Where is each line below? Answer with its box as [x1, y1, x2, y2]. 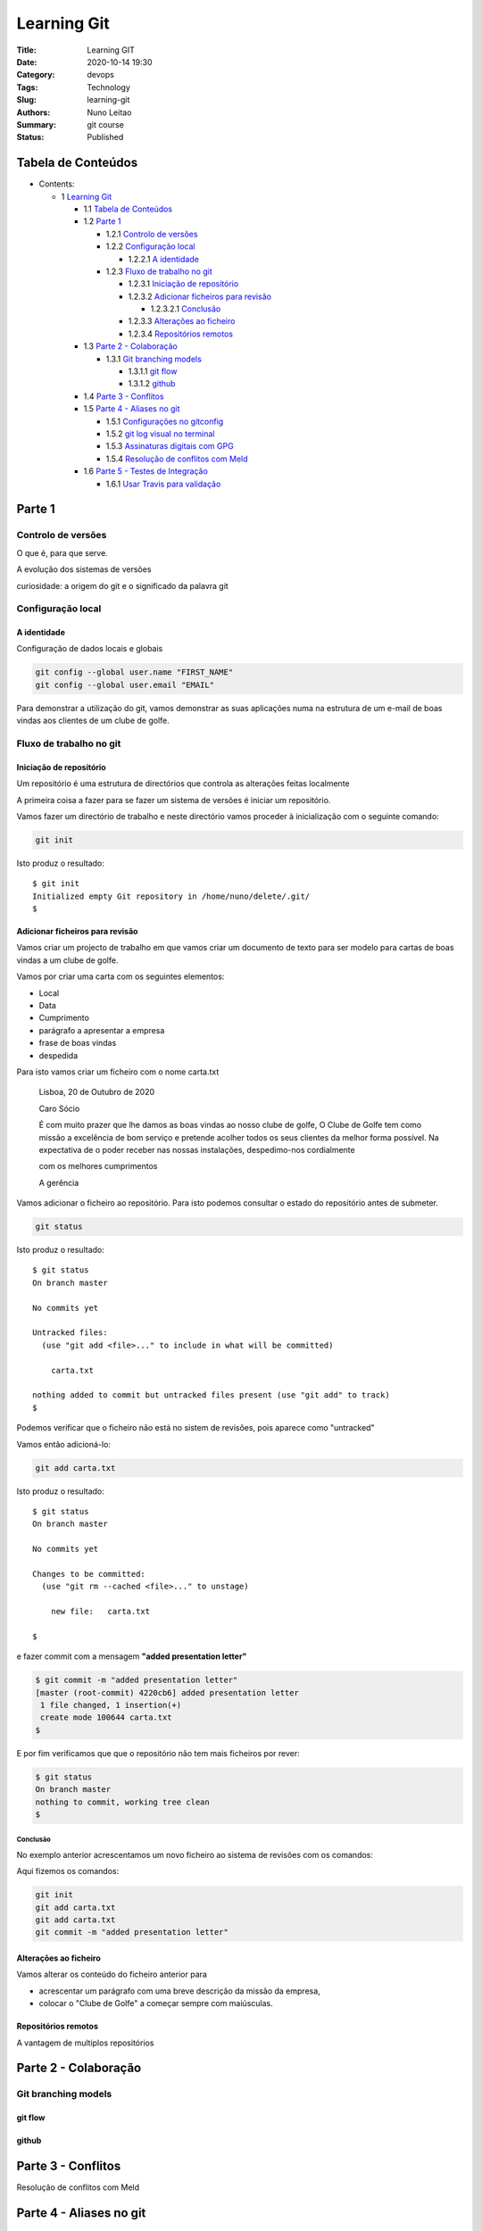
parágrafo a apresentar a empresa [38, 1024, 165, 1035]
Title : [16, 45, 37, 55]
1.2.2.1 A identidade [128, 253, 200, 264]
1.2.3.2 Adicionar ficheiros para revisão [128, 291, 272, 302]
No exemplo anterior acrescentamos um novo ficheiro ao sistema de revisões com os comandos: [16, 1849, 374, 1860]
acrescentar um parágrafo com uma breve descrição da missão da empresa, [38, 1986, 320, 1996]
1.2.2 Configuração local [105, 241, 195, 252]
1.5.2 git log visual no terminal [105, 428, 215, 439]
